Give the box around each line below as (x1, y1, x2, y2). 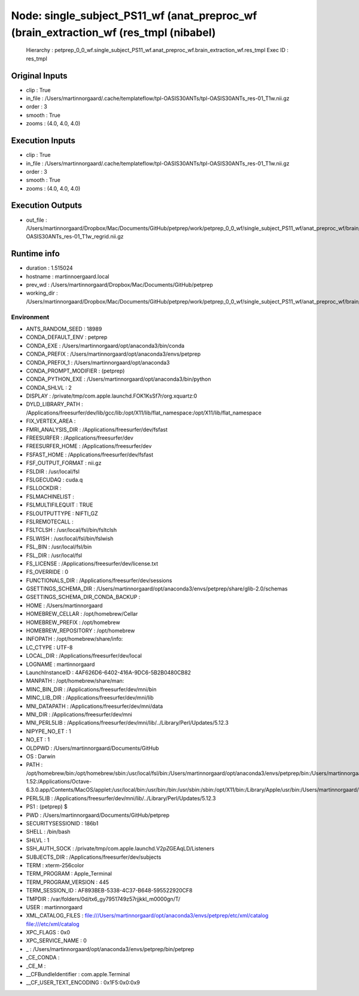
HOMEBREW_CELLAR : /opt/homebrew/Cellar (26, 610, 138, 617)
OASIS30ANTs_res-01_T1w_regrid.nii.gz (26, 233, 124, 240)
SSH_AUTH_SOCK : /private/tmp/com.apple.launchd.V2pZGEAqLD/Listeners (26, 845, 215, 852)
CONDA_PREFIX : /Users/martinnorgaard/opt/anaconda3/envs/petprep (26, 350, 201, 358)
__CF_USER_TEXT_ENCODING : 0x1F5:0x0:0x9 (26, 979, 140, 986)
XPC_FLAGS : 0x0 (26, 929, 71, 936)
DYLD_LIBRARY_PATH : (26, 401, 83, 408)
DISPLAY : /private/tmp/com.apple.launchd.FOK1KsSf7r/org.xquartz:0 (26, 392, 197, 399)
